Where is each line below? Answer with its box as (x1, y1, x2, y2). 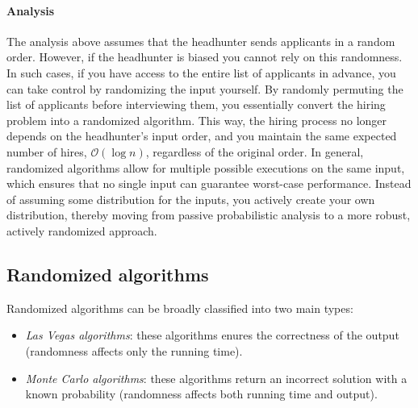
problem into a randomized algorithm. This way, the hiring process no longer (6, 111, 387, 128)
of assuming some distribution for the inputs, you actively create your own (6, 190, 375, 207)
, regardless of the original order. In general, (145, 143, 364, 160)
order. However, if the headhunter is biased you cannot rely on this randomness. (6, 48, 403, 65)
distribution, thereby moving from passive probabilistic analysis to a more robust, (6, 206, 411, 223)
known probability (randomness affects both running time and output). (25, 385, 378, 402)
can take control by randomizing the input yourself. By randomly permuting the (6, 80, 403, 97)
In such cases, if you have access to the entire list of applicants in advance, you (6, 64, 396, 81)
